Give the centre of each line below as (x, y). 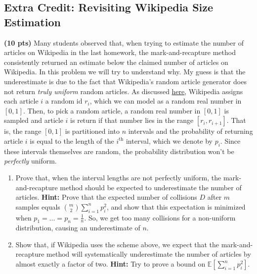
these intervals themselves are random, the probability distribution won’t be (119, 151)
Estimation (32, 22)
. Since (230, 140)
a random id (64, 101)
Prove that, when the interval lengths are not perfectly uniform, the (118, 177)
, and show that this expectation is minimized (176, 206)
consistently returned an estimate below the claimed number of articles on (116, 62)
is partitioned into (92, 131)
